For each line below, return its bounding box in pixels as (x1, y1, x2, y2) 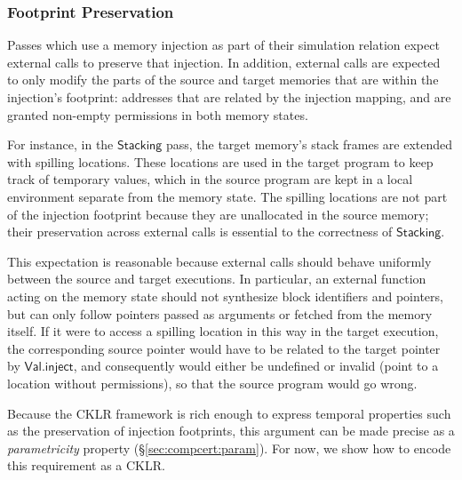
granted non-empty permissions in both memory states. (7, 105, 308, 124)
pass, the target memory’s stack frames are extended (165, 135, 453, 154)
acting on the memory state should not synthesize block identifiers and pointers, (7, 286, 443, 305)
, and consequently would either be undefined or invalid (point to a (73, 356, 439, 375)
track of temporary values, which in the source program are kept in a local (7, 170, 413, 188)
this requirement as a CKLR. (7, 456, 165, 475)
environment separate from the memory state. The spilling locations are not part (7, 187, 448, 205)
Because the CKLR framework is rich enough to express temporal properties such (7, 404, 451, 422)
